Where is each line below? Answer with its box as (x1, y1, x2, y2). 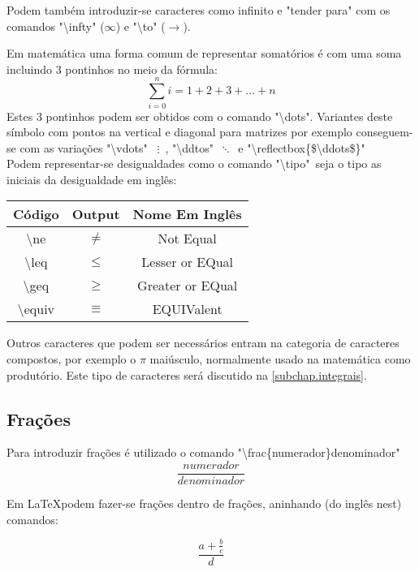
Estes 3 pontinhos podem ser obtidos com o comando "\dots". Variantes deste (6, 107, 393, 124)
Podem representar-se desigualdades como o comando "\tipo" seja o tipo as (6, 155, 382, 172)
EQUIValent (152, 299, 222, 319)
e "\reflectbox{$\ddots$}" (238, 139, 365, 156)
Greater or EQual (137, 276, 238, 295)
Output (71, 204, 120, 224)
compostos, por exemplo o (6, 351, 136, 368)
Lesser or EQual (141, 252, 234, 272)
